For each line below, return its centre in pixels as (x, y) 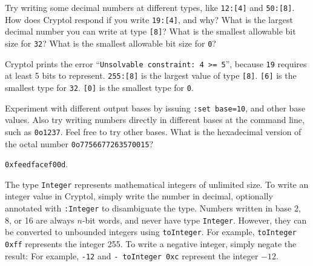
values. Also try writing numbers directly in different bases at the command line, (155, 120)
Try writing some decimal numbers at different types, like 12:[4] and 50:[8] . (150, 7)
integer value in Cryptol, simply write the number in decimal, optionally (139, 196)
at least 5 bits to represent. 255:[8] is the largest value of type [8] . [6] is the (151, 75)
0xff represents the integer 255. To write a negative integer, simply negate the (151, 244)
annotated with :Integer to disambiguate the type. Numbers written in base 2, (153, 208)
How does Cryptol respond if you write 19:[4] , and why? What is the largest (149, 19)
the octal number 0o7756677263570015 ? (79, 143)
